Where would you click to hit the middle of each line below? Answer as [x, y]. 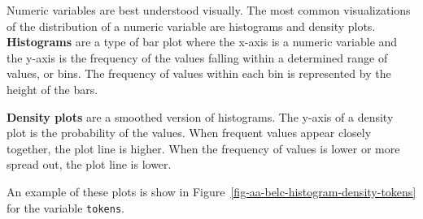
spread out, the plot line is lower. [89, 164]
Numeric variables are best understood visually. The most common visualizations [209, 10]
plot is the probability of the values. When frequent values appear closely [189, 133]
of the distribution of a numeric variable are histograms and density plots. [191, 26]
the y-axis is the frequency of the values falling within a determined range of [197, 57]
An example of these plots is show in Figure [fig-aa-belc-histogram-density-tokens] [211, 191]
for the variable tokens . [65, 207]
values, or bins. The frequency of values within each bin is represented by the [199, 73]
